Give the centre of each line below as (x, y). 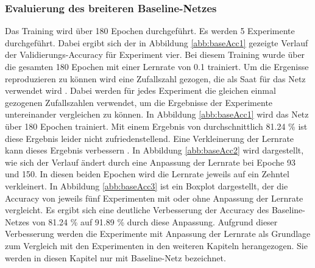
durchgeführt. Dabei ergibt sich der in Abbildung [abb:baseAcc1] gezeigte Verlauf (157, 42)
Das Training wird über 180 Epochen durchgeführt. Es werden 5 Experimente (150, 31)
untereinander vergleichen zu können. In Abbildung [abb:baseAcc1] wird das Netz (157, 114)
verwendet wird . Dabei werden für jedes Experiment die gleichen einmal (140, 90)
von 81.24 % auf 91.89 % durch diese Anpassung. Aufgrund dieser (155, 221)
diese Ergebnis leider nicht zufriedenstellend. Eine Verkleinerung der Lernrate (150, 138)
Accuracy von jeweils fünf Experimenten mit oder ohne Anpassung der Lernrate (154, 198)
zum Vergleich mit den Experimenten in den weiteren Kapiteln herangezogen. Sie (156, 245)
